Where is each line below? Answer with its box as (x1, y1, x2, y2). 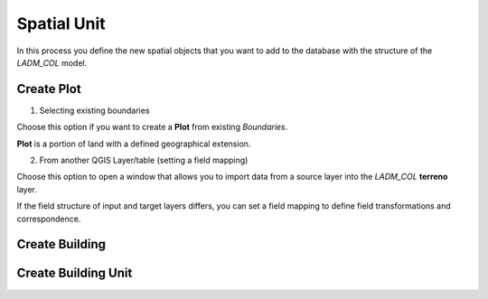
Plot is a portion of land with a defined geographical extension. (16, 138, 251, 149)
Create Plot (16, 81, 81, 97)
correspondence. (16, 213, 81, 224)
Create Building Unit (16, 266, 133, 281)
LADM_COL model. (16, 57, 88, 68)
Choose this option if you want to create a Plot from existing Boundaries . (16, 122, 288, 133)
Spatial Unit (16, 14, 106, 33)
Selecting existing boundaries (39, 105, 150, 116)
